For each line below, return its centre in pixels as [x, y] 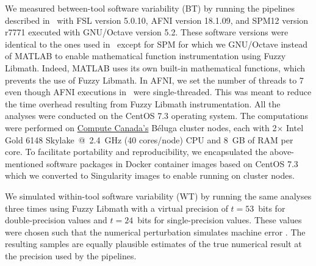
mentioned [24, 163]
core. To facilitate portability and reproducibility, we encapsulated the [136, 152]
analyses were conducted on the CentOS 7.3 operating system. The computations [157, 116]
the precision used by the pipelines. [71, 255]
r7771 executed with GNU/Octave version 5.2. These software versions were [147, 32]
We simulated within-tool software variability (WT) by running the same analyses [158, 196]
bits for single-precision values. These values [220, 220]
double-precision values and [56, 220]
